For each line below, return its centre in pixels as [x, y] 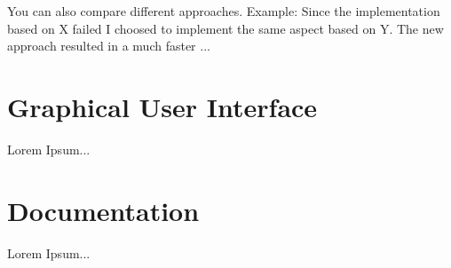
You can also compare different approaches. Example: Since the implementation [224, 11]
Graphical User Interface [162, 106]
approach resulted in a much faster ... [109, 46]
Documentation [103, 210]
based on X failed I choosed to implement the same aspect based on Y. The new [225, 28]
